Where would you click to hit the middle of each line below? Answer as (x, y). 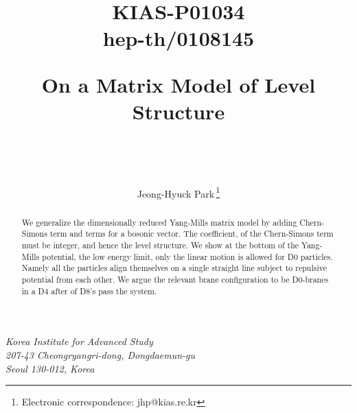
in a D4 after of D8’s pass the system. (89, 291)
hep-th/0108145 (178, 38)
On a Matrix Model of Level (178, 84)
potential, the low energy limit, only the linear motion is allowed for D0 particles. (187, 256)
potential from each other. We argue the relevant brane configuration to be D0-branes (175, 280)
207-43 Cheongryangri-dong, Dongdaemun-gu (101, 354)
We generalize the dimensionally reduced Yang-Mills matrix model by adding (159, 222)
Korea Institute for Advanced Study (79, 341)
